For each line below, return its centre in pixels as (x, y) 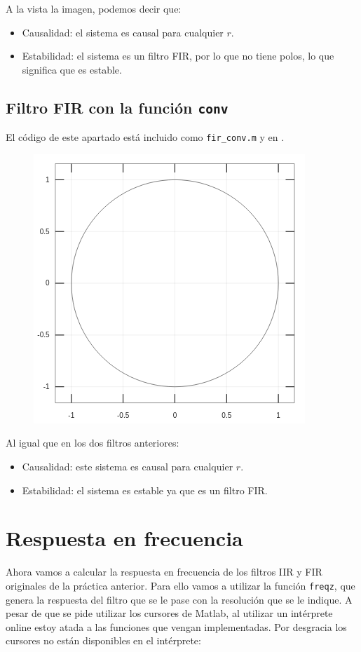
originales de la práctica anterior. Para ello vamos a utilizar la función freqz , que (180, 585)
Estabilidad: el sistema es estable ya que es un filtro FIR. (145, 490)
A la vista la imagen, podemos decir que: (94, 8)
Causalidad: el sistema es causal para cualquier (123, 32)
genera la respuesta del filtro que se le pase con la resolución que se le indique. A (179, 599)
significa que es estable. (72, 69)
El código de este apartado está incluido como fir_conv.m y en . (145, 137)
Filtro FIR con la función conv (117, 107)
